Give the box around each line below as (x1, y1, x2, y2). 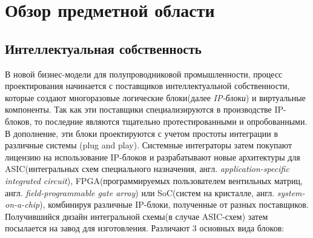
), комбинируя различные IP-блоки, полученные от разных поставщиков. (39, 198, 309, 211)
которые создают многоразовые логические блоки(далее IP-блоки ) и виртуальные (5, 91, 306, 104)
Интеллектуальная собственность (5, 39, 202, 58)
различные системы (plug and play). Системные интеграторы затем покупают (5, 139, 292, 151)
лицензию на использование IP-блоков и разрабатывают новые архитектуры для (5, 150, 300, 163)
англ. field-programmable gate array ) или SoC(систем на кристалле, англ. (5, 186, 275, 199)
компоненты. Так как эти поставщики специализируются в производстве (5, 103, 272, 116)
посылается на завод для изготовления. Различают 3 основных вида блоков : (5, 222, 285, 234)
